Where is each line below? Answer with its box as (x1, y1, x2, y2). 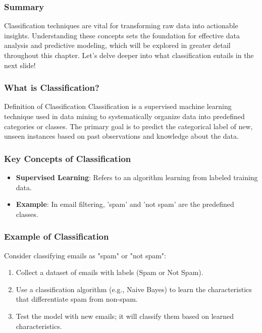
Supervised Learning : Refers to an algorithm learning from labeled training (16, 172, 258, 182)
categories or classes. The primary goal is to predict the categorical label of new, (4, 121, 253, 131)
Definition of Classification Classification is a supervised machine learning (4, 101, 232, 112)
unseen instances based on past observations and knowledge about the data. (4, 131, 239, 141)
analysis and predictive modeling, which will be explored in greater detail (4, 40, 231, 50)
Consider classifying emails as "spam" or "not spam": (4, 250, 166, 260)
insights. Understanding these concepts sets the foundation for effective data (4, 30, 240, 40)
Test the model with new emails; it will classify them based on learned (16, 310, 234, 321)
